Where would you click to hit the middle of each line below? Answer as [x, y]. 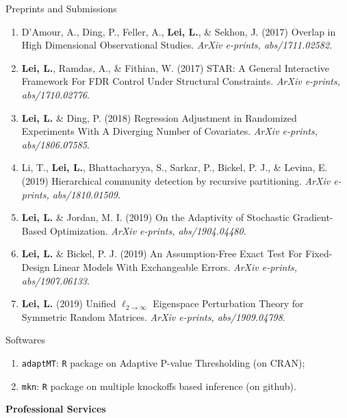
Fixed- [319, 253]
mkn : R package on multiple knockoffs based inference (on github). [159, 386]
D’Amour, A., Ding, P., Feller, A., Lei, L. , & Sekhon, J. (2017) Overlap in [179, 31]
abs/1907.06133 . [55, 280]
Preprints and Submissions [61, 8]
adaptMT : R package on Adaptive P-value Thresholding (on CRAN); [163, 362]
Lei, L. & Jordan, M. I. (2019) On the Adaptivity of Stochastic [155, 217]
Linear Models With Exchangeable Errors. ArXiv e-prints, [175, 266]
